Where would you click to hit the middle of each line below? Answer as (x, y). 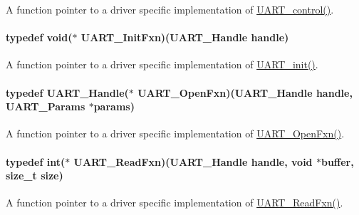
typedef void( (39, 37)
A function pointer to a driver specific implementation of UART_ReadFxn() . (175, 203)
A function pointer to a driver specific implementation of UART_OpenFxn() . (175, 133)
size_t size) (35, 175)
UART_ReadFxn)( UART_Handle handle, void (193, 161)
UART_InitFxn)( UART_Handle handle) (185, 37)
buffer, (337, 161)
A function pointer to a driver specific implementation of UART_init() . (162, 64)
